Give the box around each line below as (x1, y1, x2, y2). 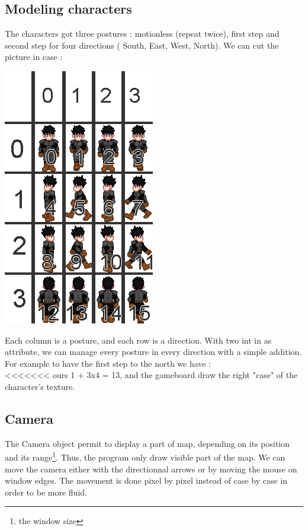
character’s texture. (5, 380, 75, 392)
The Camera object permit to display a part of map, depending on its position (5, 437, 290, 449)
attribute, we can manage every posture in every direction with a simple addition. (5, 345, 302, 358)
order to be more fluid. (5, 485, 87, 498)
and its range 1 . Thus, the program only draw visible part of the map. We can (5, 449, 285, 463)
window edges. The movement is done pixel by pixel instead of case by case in (5, 474, 288, 487)
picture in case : (5, 50, 63, 63)
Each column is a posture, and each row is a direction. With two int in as (5, 334, 272, 346)
